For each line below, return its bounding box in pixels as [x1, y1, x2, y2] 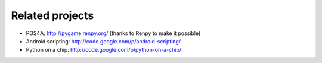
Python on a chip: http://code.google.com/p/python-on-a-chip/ [26, 46, 182, 53]
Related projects [11, 9, 94, 22]
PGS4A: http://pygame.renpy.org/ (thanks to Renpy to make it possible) [26, 30, 201, 37]
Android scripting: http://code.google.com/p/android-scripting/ [26, 37, 181, 45]
